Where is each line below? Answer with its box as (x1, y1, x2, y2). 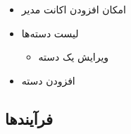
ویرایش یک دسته (38, 49, 109, 64)
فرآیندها (5, 107, 54, 129)
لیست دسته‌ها (21, 25, 79, 40)
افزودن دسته (21, 73, 75, 87)
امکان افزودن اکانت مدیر (21, 2, 126, 16)
